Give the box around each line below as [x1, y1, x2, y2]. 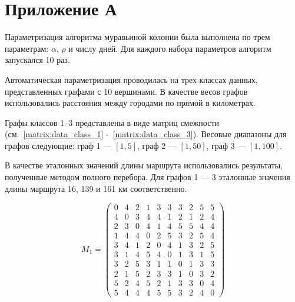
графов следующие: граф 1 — [5, 139, 112, 151]
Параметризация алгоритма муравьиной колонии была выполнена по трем [5, 31, 270, 43]
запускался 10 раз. [5, 54, 70, 66]
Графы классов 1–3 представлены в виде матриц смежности [5, 116, 220, 128]
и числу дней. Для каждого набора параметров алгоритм [68, 42, 271, 54]
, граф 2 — [137, 139, 177, 151]
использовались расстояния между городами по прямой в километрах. [5, 97, 256, 109]
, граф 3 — [206, 139, 246, 151]
